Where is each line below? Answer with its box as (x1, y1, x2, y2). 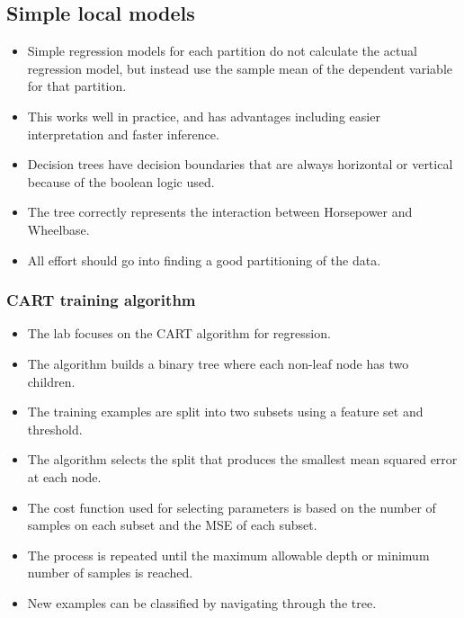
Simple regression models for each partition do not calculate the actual (27, 41, 418, 60)
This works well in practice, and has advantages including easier (27, 106, 380, 125)
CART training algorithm (6, 289, 196, 311)
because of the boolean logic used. (27, 172, 215, 191)
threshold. (27, 419, 83, 438)
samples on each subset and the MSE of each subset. (27, 515, 317, 534)
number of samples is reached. (27, 563, 193, 582)
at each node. (27, 467, 102, 486)
